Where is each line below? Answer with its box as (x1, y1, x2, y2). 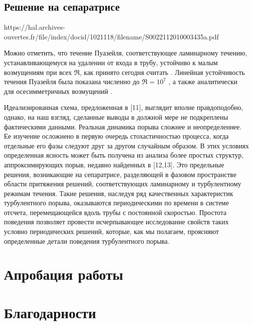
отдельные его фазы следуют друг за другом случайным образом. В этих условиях (4, 140, 249, 150)
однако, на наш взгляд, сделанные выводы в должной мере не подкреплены (4, 111, 228, 122)
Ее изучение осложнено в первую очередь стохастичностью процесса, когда (4, 131, 229, 141)
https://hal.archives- (4, 22, 65, 32)
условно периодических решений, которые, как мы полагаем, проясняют (4, 226, 219, 236)
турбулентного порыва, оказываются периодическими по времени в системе (4, 198, 229, 208)
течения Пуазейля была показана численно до (4, 76, 140, 87)
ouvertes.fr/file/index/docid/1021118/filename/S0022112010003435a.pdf (4, 31, 219, 41)
